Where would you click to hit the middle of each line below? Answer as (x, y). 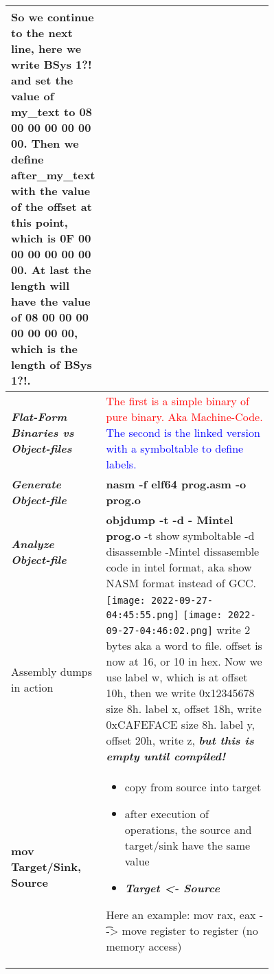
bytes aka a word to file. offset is (184, 645)
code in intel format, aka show (179, 567)
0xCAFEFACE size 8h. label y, (181, 724)
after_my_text (53, 175)
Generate (36, 484)
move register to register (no (190, 930)
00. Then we (45, 143)
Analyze (33, 543)
